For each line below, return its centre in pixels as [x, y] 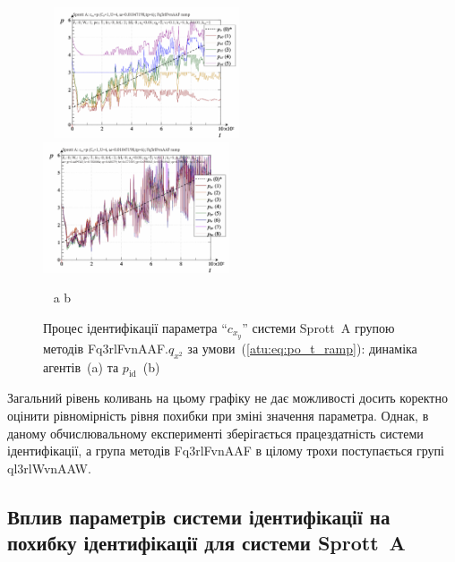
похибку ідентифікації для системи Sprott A [206, 543]
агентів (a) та [81, 366]
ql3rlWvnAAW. [49, 468]
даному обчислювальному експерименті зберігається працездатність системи [215, 433]
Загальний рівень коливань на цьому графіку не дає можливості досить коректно [227, 398]
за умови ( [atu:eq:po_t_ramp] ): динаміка [302, 348]
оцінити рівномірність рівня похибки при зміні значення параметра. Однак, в [218, 416]
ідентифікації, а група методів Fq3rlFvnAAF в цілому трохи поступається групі [226, 451]
